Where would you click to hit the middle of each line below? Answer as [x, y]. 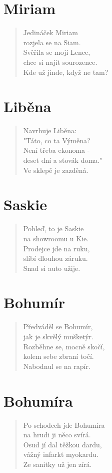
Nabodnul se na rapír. [57, 366]
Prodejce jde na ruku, [56, 248]
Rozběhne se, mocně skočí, [64, 346]
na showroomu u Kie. [56, 238]
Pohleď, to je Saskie [53, 228]
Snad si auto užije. [52, 268]
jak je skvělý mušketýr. [58, 336]
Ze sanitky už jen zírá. [57, 464]
